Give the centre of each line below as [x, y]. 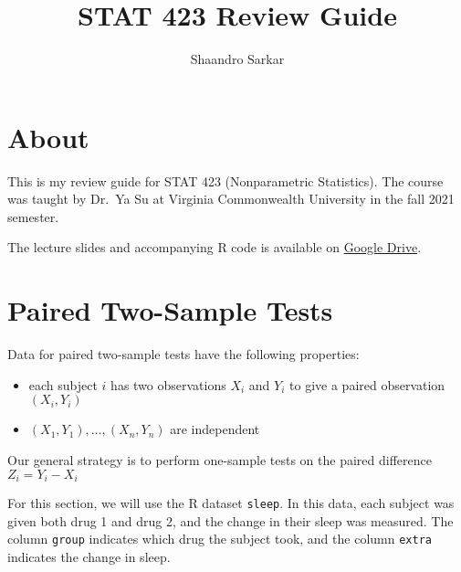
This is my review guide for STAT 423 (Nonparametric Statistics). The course [225, 180]
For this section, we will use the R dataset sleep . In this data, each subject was [231, 502]
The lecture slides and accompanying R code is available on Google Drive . [215, 247]
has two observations [168, 384]
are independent [215, 429]
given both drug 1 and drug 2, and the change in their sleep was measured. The [230, 520]
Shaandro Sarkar [237, 59]
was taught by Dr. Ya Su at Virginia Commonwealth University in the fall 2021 [231, 199]
